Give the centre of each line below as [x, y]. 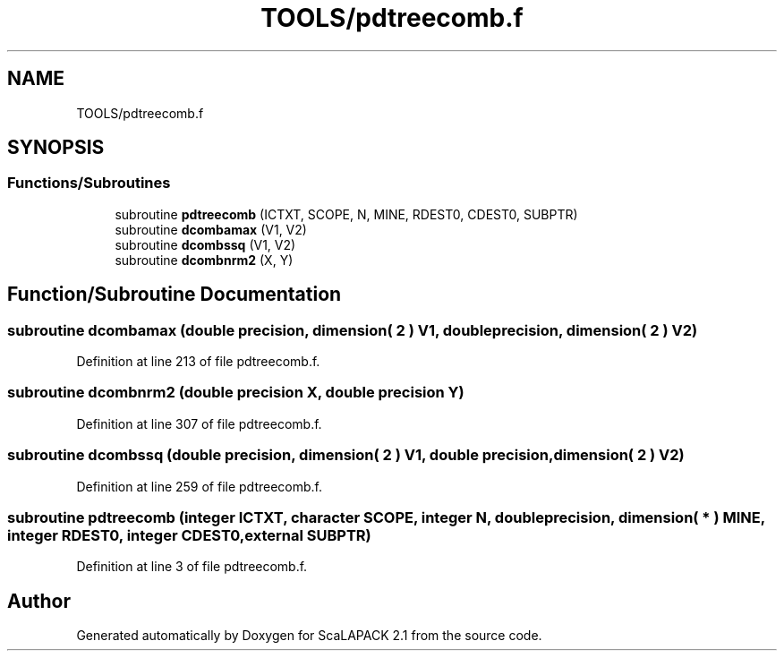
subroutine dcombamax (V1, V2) [211, 229]
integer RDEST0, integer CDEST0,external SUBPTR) [189, 535]
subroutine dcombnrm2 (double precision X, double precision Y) [236, 393]
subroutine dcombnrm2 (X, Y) [204, 260]
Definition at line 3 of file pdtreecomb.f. [192, 567]
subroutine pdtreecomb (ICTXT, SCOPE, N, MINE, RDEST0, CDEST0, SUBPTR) [346, 214]
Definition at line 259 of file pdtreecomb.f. [200, 486]
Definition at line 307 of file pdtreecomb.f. [199, 423]
